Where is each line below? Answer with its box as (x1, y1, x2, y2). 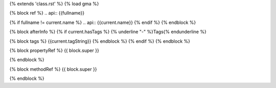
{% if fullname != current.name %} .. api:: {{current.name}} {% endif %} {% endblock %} (9, 19, 196, 25)
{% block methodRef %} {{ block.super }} (9, 66, 97, 72)
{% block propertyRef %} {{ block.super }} (9, 47, 99, 53)
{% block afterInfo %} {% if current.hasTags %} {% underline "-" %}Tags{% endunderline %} (9, 28, 206, 35)
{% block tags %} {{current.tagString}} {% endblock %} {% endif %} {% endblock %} (9, 38, 190, 44)
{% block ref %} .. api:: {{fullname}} (9, 10, 84, 16)
